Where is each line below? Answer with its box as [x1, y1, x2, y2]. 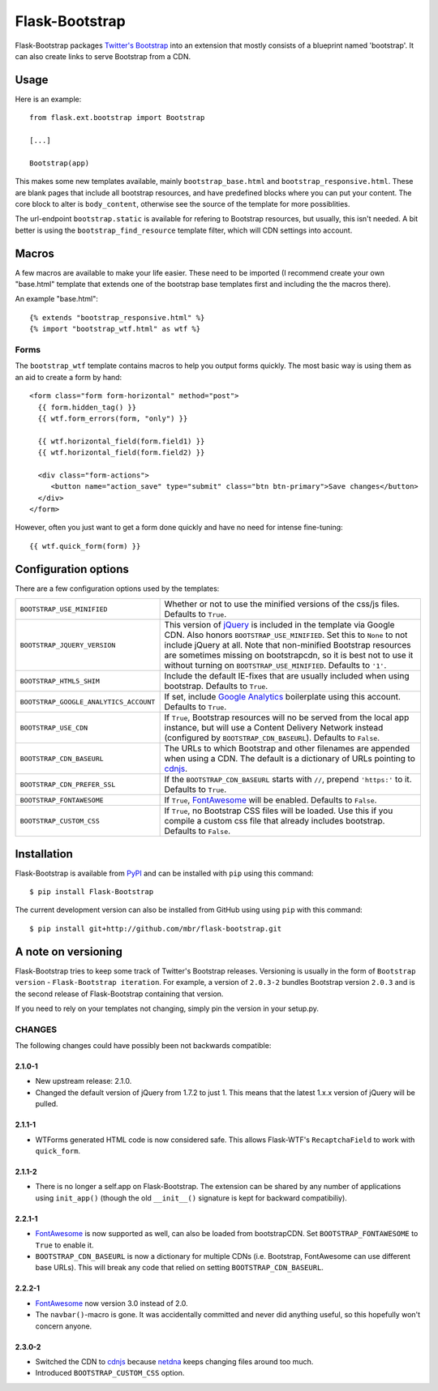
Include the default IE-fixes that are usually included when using [164, 670, 410, 682]
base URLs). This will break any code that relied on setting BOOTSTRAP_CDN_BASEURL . [35, 1263, 324, 1273]
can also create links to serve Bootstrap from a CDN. [15, 51, 191, 61]
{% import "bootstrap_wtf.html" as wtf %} [29, 324, 201, 334]
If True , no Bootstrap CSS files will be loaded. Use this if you [164, 805, 393, 816]
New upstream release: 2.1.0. [35, 1076, 132, 1086]
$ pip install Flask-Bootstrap [29, 888, 154, 897]
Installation [15, 847, 73, 861]
